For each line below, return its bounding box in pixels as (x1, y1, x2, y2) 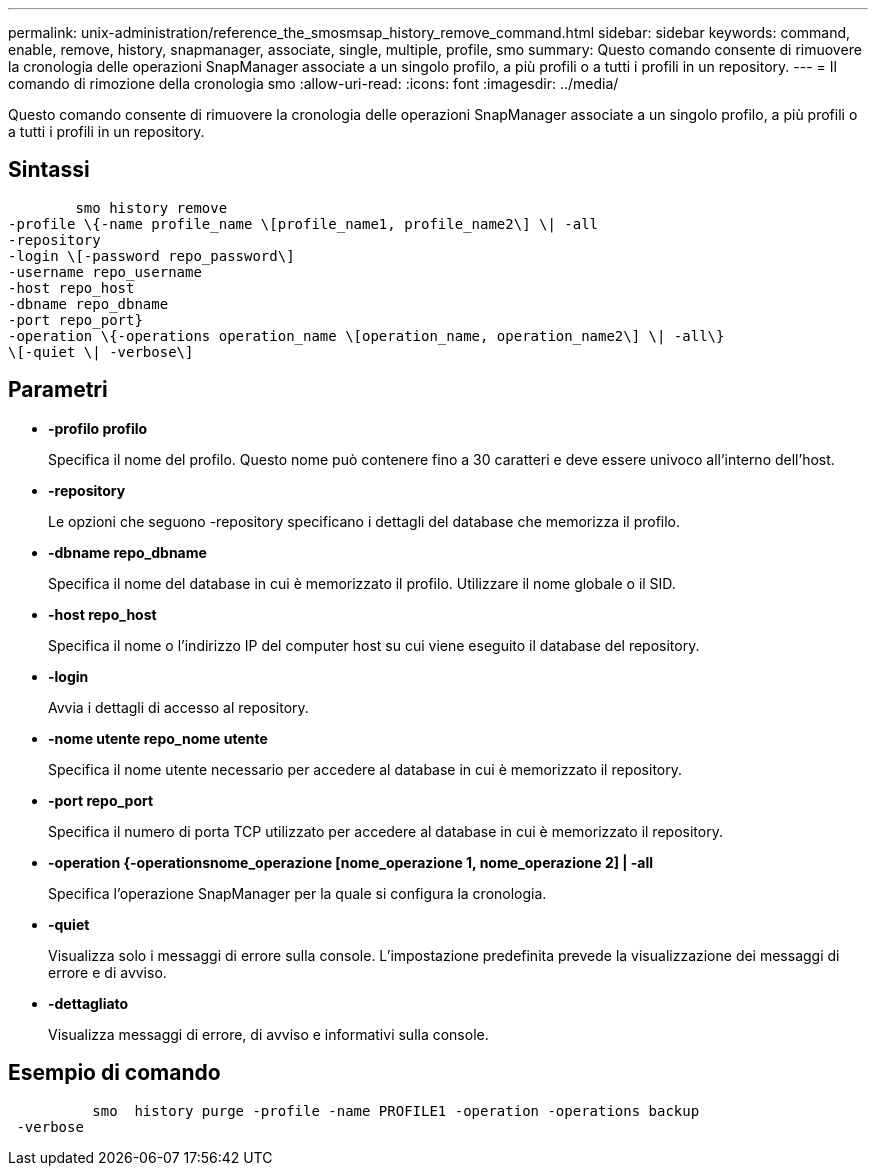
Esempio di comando (8, 1060, 221, 1086)
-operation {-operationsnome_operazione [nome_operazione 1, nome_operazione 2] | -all (48, 853, 654, 871)
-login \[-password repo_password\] (8, 247, 295, 264)
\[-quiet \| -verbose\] (8, 343, 194, 360)
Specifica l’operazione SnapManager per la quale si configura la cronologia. (48, 884, 547, 902)
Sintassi (8, 157, 90, 183)
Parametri (8, 377, 108, 403)
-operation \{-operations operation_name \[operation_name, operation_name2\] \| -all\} (8, 327, 725, 344)
